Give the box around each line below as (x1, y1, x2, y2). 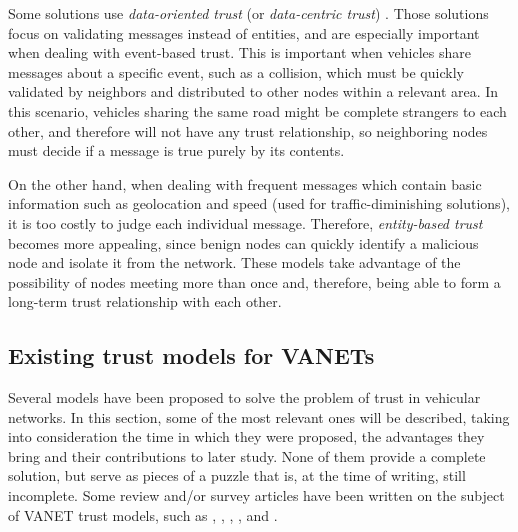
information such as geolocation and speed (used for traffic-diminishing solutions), (8, 193, 510, 214)
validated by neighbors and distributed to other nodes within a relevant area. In (8, 81, 499, 102)
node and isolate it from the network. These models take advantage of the (8, 252, 461, 273)
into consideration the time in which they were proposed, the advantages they (8, 426, 485, 447)
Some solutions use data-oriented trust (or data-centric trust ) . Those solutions (8, 3, 489, 23)
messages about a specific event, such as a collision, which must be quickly (8, 61, 464, 82)
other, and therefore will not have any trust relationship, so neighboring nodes (8, 120, 488, 141)
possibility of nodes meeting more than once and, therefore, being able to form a (8, 271, 501, 292)
